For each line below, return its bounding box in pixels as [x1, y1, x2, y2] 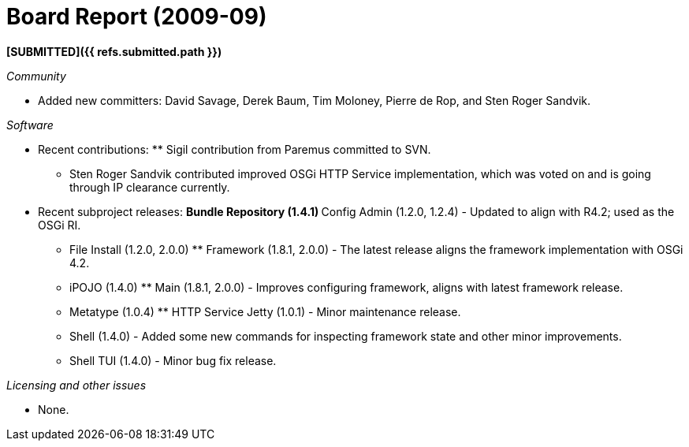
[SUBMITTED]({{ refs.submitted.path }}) [6, 44, 222, 58]
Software [6, 117, 54, 132]
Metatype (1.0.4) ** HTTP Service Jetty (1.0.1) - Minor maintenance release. [69, 304, 461, 318]
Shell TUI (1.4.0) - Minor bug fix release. [69, 353, 277, 367]
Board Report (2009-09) [6, 3, 267, 30]
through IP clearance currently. [69, 180, 230, 194]
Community [6, 69, 66, 83]
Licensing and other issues [6, 378, 147, 392]
